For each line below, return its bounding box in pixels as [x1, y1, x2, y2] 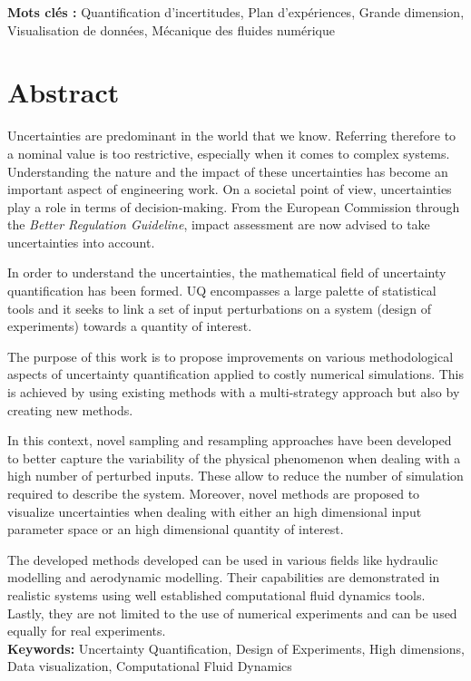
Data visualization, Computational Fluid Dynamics [7, 657, 292, 676]
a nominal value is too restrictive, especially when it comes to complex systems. [7, 143, 450, 162]
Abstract [7, 73, 120, 111]
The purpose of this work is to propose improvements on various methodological [7, 346, 454, 365]
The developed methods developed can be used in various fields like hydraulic [7, 550, 438, 569]
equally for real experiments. [7, 621, 166, 640]
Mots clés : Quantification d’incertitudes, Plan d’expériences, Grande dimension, [7, 3, 465, 21]
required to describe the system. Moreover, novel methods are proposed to [7, 484, 420, 502]
